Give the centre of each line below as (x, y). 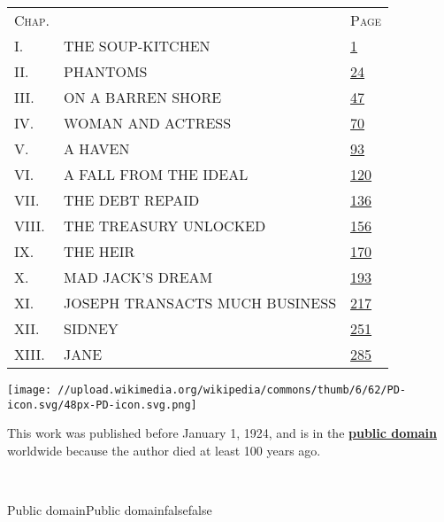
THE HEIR (100, 251)
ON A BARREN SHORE (143, 97)
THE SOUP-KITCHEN (137, 46)
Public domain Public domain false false (110, 510)
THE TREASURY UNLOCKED (165, 226)
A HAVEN (97, 148)
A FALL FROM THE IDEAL (156, 174)
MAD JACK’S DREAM (138, 277)
